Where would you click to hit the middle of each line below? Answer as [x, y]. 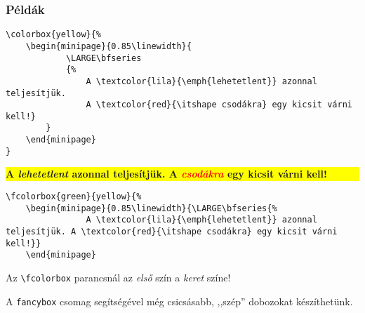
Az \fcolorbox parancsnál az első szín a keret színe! [118, 277]
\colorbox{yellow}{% [54, 35]
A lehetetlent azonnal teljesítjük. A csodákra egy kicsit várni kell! [166, 174]
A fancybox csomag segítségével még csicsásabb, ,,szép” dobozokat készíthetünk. [179, 301]
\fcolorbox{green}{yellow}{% [74, 197]
